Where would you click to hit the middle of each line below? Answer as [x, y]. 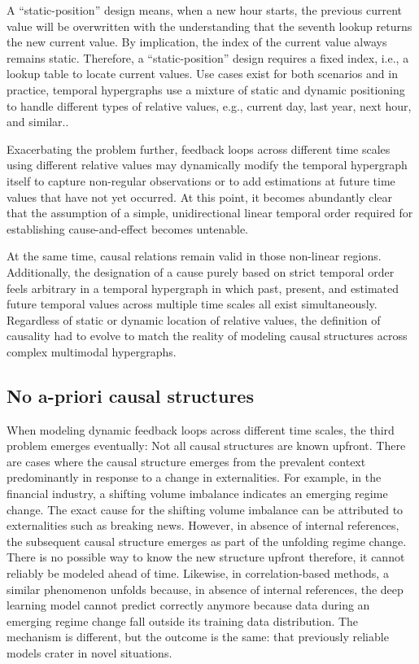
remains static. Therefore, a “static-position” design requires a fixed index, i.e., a [208, 57]
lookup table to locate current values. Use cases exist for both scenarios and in [202, 74]
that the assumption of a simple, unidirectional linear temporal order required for [210, 213]
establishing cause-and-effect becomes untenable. [127, 228]
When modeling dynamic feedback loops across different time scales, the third [201, 429]
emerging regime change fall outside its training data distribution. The [183, 620]
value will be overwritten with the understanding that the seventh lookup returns [209, 26]
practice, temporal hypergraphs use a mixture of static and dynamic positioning [206, 89]
